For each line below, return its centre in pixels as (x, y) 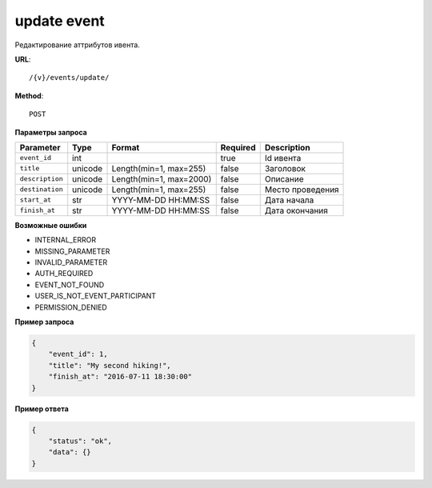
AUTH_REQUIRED (64, 274)
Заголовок (285, 168)
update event (60, 21)
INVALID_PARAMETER (71, 262)
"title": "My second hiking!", (110, 365)
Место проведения (302, 190)
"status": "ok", (80, 441)
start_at (36, 200)
